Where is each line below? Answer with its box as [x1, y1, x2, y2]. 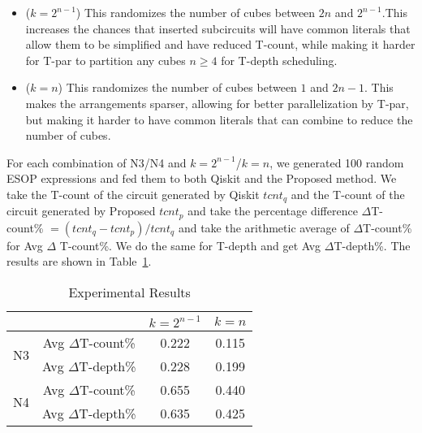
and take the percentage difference [187, 202, 358, 219]
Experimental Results [68, 283, 191, 302]
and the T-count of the [291, 185, 405, 202]
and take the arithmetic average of [178, 219, 350, 236]
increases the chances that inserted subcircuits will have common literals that [25, 19, 411, 37]
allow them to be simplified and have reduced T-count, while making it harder [25, 36, 416, 53]
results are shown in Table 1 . [6, 253, 152, 270]
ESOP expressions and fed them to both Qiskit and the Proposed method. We [6, 170, 397, 187]
